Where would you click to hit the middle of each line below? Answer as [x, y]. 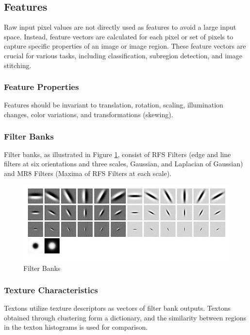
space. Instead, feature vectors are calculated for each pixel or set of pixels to [119, 36]
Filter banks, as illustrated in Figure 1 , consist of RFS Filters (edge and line [117, 154]
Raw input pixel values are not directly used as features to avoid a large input [120, 27]
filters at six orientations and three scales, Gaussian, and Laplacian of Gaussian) [124, 164]
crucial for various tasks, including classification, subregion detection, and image [123, 55]
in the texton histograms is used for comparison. [76, 327]
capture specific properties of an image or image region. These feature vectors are [125, 46]
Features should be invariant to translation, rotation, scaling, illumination [114, 105]
